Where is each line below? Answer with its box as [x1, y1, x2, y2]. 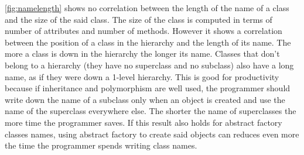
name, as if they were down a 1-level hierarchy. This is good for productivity [5, 70, 279, 82]
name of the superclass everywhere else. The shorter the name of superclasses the [5, 105, 296, 117]
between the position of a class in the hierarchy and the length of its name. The [5, 36, 291, 48]
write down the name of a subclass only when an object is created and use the [5, 93, 285, 105]
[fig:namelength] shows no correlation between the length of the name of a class [5, 2, 289, 13]
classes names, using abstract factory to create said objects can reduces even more [5, 128, 299, 140]
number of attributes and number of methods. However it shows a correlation [5, 25, 282, 37]
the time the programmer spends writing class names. [5, 139, 197, 151]
